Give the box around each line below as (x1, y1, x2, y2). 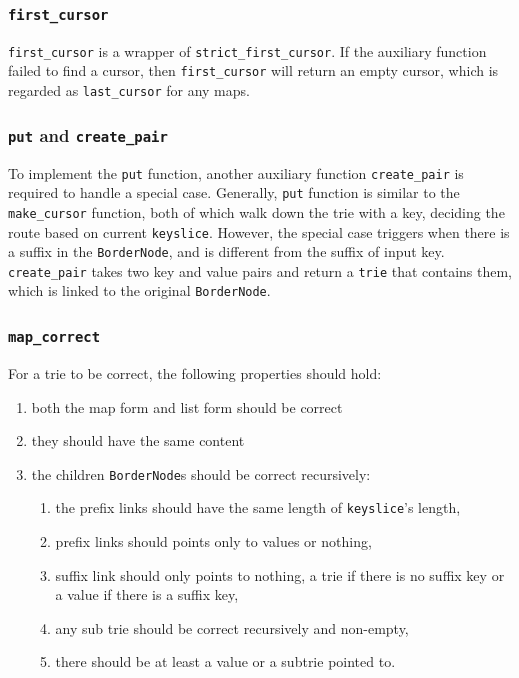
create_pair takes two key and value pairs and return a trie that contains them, (8, 260, 513, 281)
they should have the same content (31, 430, 245, 451)
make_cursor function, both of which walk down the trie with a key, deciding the (8, 201, 505, 222)
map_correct (8, 329, 101, 346)
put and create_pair (8, 122, 168, 147)
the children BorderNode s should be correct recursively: (31, 463, 371, 484)
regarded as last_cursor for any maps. (8, 80, 250, 101)
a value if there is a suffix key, (55, 584, 239, 605)
